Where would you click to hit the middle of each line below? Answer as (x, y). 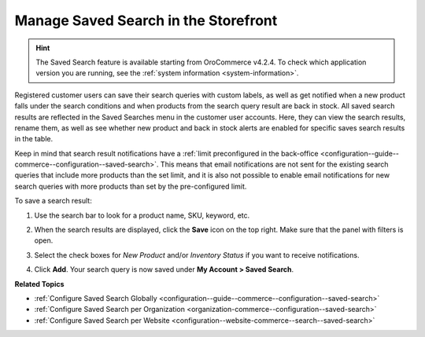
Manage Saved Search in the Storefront (146, 20)
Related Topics (39, 284)
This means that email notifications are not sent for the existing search (274, 164)
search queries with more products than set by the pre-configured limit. (131, 186)
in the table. (34, 139)
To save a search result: (53, 201)
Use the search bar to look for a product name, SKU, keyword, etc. (142, 215)
